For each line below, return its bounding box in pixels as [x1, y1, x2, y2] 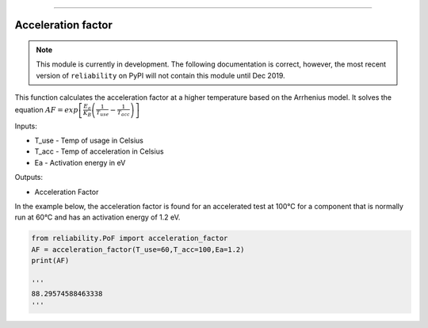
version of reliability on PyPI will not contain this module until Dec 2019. [36, 71, 285, 80]
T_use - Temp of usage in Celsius [34, 135, 144, 145]
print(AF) [31, 256, 70, 265]
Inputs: [14, 121, 37, 131]
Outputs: [14, 173, 44, 182]
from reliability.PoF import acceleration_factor [31, 234, 228, 243]
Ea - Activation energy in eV [34, 158, 126, 167]
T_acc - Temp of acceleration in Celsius [34, 147, 164, 156]
